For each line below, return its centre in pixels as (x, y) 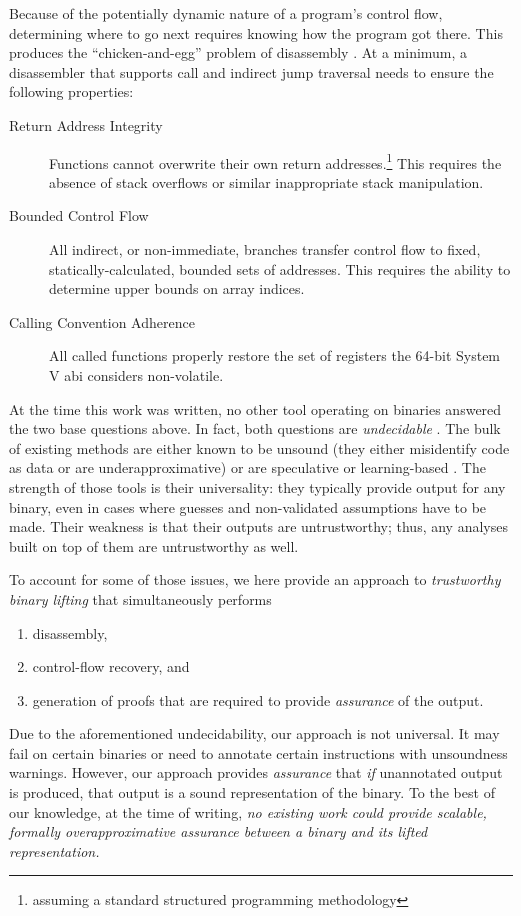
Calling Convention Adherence (102, 321)
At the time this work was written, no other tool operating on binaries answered (255, 408)
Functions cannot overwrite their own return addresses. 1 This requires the (275, 161)
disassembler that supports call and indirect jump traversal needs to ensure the (251, 71)
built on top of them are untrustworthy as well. (154, 545)
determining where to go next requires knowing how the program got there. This (256, 32)
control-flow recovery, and (111, 666)
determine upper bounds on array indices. (177, 288)
